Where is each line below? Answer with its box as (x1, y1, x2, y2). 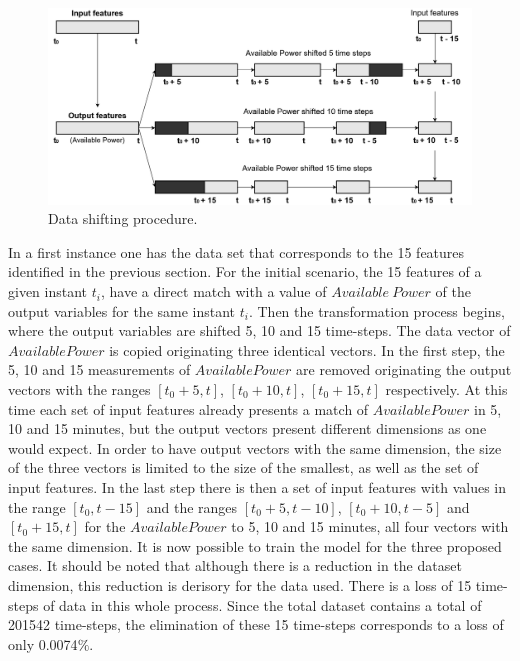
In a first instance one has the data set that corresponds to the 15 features (8, 241, 465, 262)
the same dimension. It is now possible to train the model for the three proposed (8, 535, 502, 556)
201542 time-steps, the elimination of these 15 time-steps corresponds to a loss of (8, 614, 504, 635)
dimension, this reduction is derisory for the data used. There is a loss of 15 (8, 574, 472, 595)
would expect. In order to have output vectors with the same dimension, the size (8, 437, 502, 458)
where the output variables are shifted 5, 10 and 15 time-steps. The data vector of (8, 320, 511, 341)
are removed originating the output (296, 359, 512, 380)
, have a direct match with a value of (100, 281, 327, 302)
